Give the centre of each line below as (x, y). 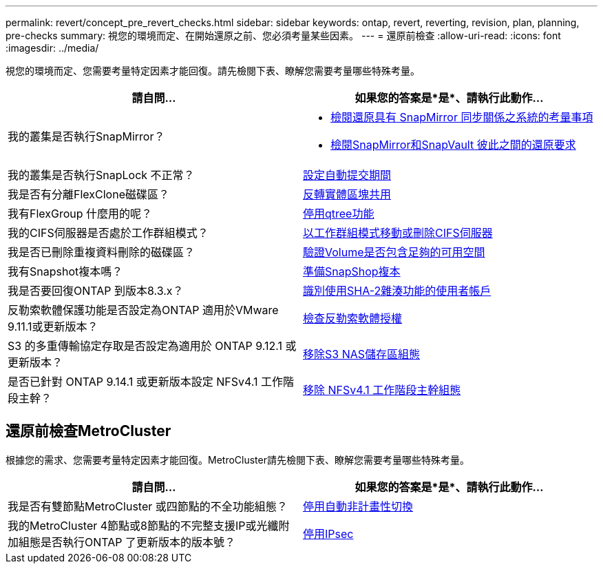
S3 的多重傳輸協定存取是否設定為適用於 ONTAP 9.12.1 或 (152, 346)
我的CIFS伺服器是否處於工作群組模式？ (108, 233)
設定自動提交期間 (347, 175)
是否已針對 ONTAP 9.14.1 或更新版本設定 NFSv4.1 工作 (146, 382)
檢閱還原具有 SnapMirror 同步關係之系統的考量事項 (462, 117)
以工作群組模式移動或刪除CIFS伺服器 (398, 233)
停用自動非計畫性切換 (358, 506)
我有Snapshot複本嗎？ (65, 271)
